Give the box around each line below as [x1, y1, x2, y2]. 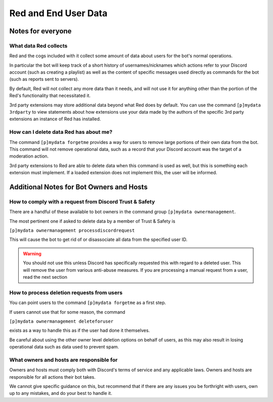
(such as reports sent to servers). [9, 76, 79, 82]
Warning [23, 250, 41, 257]
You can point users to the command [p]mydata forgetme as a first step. [9, 299, 166, 306]
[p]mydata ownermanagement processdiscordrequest [9, 228, 135, 233]
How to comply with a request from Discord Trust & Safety [9, 198, 155, 205]
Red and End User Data [9, 8, 108, 19]
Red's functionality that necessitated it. [9, 92, 91, 98]
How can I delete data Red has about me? [9, 129, 113, 136]
